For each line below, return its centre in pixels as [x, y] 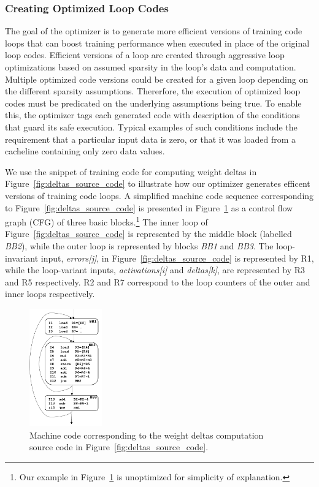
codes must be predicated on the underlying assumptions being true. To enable [153, 103]
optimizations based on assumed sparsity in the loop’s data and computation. [151, 67]
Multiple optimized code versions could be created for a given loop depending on [157, 79]
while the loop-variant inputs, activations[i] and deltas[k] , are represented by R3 [155, 270]
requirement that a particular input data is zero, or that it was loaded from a [151, 139]
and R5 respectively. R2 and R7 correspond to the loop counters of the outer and [158, 281]
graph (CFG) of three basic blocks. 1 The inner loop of [106, 221]
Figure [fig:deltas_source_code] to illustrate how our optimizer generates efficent [158, 183]
